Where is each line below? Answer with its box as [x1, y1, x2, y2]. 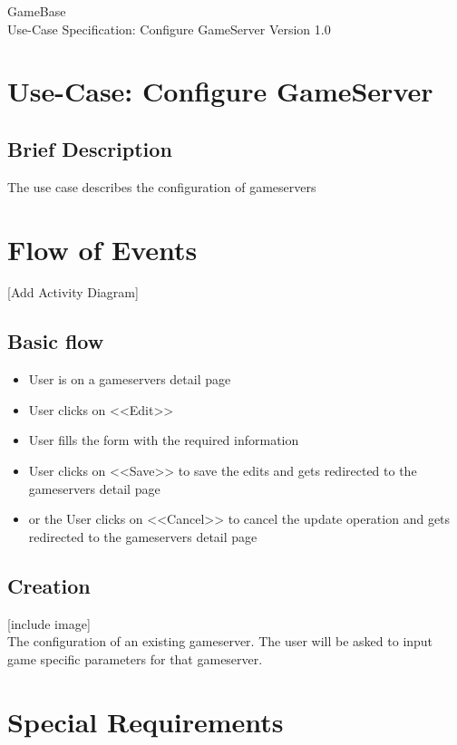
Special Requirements [7, 702, 284, 740]
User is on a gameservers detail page [28, 370, 231, 389]
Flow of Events [7, 230, 198, 267]
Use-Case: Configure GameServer [7, 73, 433, 110]
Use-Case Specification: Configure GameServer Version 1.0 [7, 19, 331, 38]
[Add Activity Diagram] [7, 283, 139, 302]
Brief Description [7, 134, 172, 162]
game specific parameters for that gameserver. [7, 649, 263, 668]
